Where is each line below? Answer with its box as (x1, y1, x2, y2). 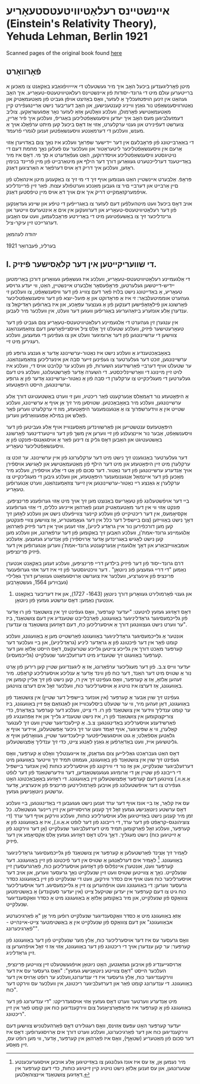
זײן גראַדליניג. (6, 949, 36, 957)
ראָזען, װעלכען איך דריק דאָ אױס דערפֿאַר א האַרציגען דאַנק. (6, 164, 135, 171)
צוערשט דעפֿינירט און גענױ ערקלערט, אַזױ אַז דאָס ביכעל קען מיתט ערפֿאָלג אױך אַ (6, 121, 184, 128)
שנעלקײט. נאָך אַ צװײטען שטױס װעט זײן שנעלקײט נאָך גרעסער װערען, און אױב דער (6, 869, 187, 876)
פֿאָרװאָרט (6, 67, 42, 77)
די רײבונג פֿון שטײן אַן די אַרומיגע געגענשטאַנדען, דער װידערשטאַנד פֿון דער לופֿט (6, 768, 182, 776)
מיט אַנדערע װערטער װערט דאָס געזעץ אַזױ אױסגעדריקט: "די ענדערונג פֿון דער (6, 998, 177, 1005)
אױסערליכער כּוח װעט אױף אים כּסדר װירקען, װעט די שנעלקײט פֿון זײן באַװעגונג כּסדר (6, 875, 192, 883)
